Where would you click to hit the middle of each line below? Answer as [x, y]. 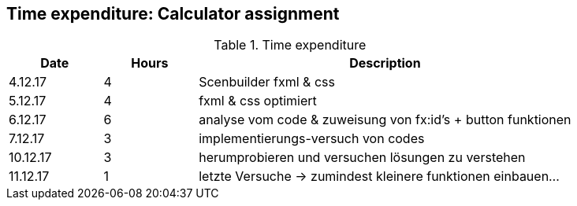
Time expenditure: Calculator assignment [173, 14]
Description [385, 63]
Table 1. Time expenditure [290, 45]
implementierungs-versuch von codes [312, 139]
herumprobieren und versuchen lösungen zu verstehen [362, 158]
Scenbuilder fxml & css [267, 82]
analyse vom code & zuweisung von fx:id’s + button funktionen [385, 120]
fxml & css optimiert [258, 101]
